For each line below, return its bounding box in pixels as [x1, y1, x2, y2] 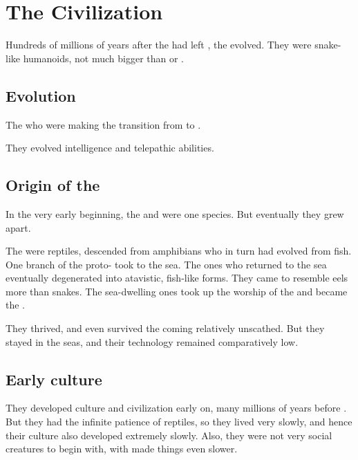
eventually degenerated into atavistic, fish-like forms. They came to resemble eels [6, 270, 348, 285]
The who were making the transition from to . [6, 117, 201, 131]
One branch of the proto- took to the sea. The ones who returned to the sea [6, 257, 327, 271]
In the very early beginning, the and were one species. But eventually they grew [6, 206, 344, 221]
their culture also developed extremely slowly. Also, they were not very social [6, 427, 332, 442]
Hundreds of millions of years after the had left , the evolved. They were [6, 37, 312, 52]
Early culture [6, 368, 102, 389]
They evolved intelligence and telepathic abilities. [6, 140, 214, 155]
